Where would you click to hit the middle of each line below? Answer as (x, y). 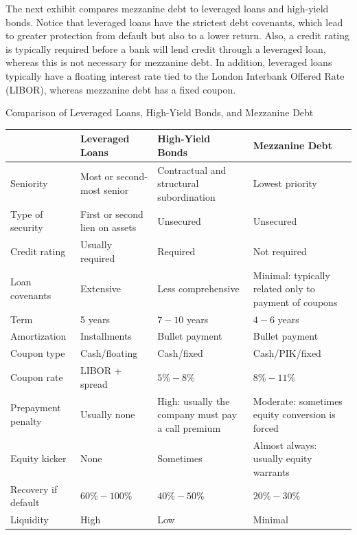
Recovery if (34, 489)
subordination (186, 196)
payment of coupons (295, 302)
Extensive (101, 288)
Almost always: (285, 445)
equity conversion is (294, 414)
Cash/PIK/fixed (287, 353)
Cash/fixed (180, 353)
